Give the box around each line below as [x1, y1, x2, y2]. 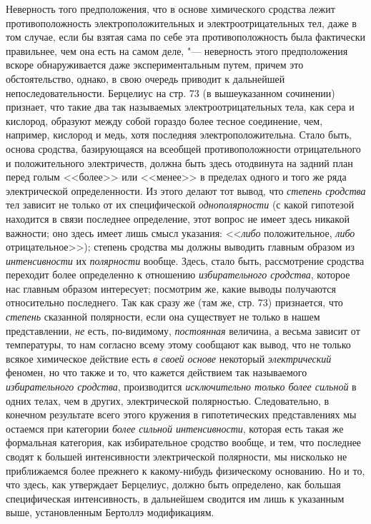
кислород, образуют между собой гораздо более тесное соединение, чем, [6, 113, 323, 128]
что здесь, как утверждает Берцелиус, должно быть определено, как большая [6, 477, 341, 492]
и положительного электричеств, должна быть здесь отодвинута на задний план [6, 155, 353, 170]
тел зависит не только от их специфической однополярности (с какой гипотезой [6, 197, 355, 212]
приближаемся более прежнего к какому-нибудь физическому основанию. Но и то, [6, 463, 365, 478]
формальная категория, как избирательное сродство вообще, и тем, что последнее [6, 435, 362, 450]
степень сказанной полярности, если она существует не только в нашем [6, 309, 320, 324]
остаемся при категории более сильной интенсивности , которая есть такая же [6, 420, 344, 435]
